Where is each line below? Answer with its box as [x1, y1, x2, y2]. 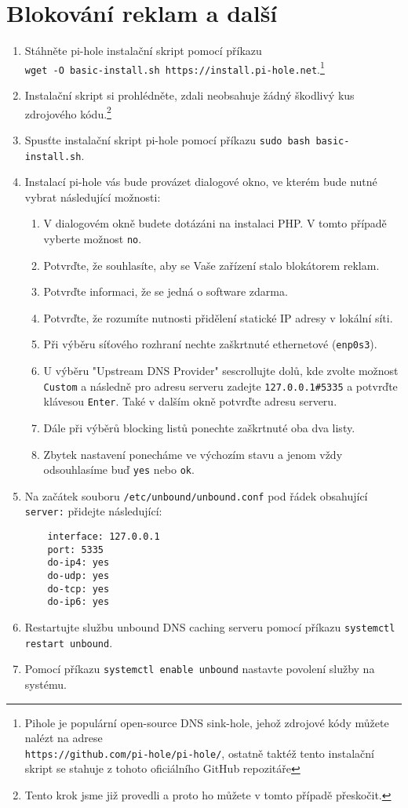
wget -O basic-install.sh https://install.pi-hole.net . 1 [24, 58, 325, 77]
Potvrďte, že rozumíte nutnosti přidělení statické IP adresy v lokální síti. [43, 309, 393, 326]
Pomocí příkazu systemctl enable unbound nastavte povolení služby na [24, 661, 375, 677]
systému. [24, 676, 67, 693]
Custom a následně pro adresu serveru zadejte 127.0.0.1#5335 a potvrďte [43, 377, 398, 394]
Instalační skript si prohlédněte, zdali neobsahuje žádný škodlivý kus [24, 87, 355, 104]
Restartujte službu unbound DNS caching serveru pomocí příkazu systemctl [24, 619, 395, 635]
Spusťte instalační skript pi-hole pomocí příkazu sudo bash [24, 131, 311, 147]
